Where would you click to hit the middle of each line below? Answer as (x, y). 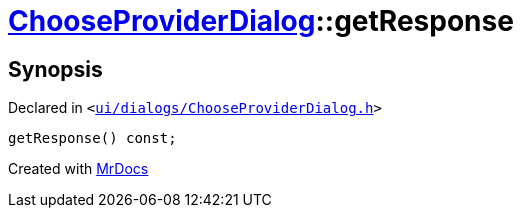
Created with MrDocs (78, 169)
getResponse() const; (92, 138)
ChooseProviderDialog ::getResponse (261, 21)
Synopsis (55, 69)
